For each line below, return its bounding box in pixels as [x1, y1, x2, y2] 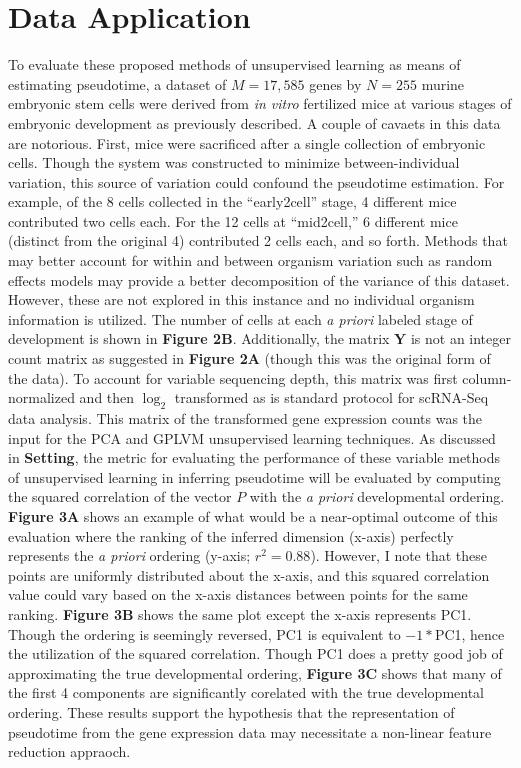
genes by [309, 73, 362, 94]
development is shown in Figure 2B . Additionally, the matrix [8, 328, 390, 349]
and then [79, 387, 135, 408]
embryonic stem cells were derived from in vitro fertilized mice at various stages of [8, 93, 512, 114]
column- [462, 367, 512, 388]
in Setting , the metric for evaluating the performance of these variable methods [8, 447, 501, 468]
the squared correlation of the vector [8, 486, 232, 507]
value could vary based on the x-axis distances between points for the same [8, 584, 468, 605]
